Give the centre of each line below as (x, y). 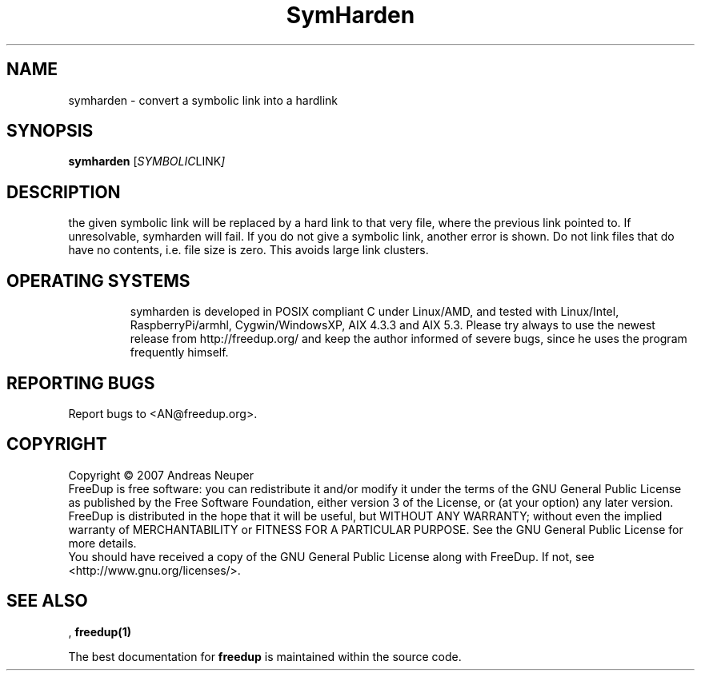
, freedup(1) (100, 631)
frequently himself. (179, 352)
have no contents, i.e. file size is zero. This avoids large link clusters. (248, 250)
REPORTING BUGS (81, 383)
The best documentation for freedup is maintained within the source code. (265, 656)
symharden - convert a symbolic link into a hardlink (203, 100)
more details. (102, 543)
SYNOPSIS (50, 131)
